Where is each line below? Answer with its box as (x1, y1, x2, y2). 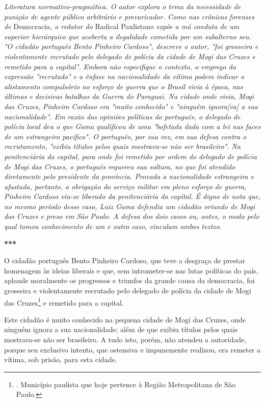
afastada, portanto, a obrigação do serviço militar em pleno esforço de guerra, (4, 181, 247, 191)
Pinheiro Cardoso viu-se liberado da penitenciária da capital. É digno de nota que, (4, 191, 261, 202)
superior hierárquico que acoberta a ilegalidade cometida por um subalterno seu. (4, 31, 251, 41)
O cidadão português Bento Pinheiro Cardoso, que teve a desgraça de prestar (4, 255, 246, 266)
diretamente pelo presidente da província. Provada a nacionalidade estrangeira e (4, 171, 254, 182)
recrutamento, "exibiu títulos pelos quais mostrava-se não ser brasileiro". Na (4, 141, 241, 152)
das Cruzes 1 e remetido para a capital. (4, 295, 124, 308)
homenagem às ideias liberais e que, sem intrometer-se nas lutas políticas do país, (4, 265, 258, 275)
